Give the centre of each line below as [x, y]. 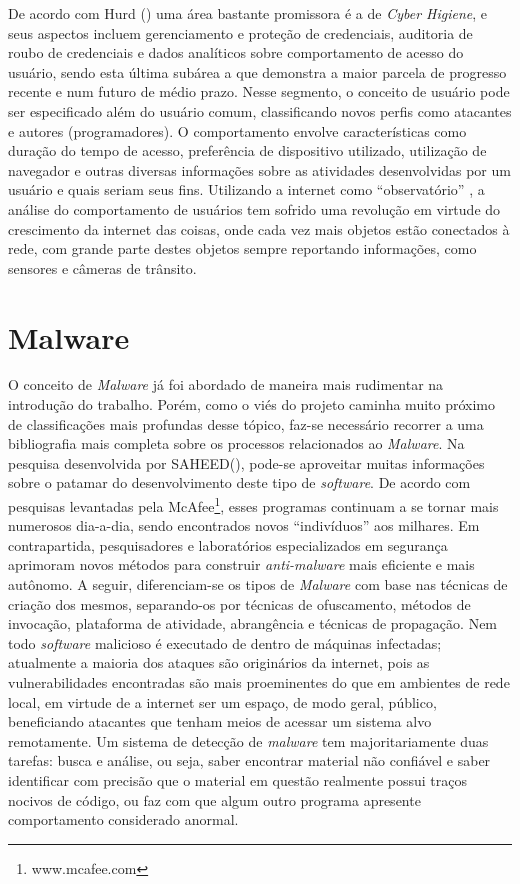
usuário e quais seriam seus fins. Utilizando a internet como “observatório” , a [246, 189]
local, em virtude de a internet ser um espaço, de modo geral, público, [222, 701]
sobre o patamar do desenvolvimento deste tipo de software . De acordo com [239, 482]
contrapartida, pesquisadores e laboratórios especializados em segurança [228, 544]
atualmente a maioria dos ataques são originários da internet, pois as [219, 662]
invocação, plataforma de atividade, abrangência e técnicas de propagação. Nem [253, 623]
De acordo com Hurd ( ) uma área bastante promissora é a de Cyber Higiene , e [248, 13]
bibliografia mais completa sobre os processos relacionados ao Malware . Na [236, 443]
